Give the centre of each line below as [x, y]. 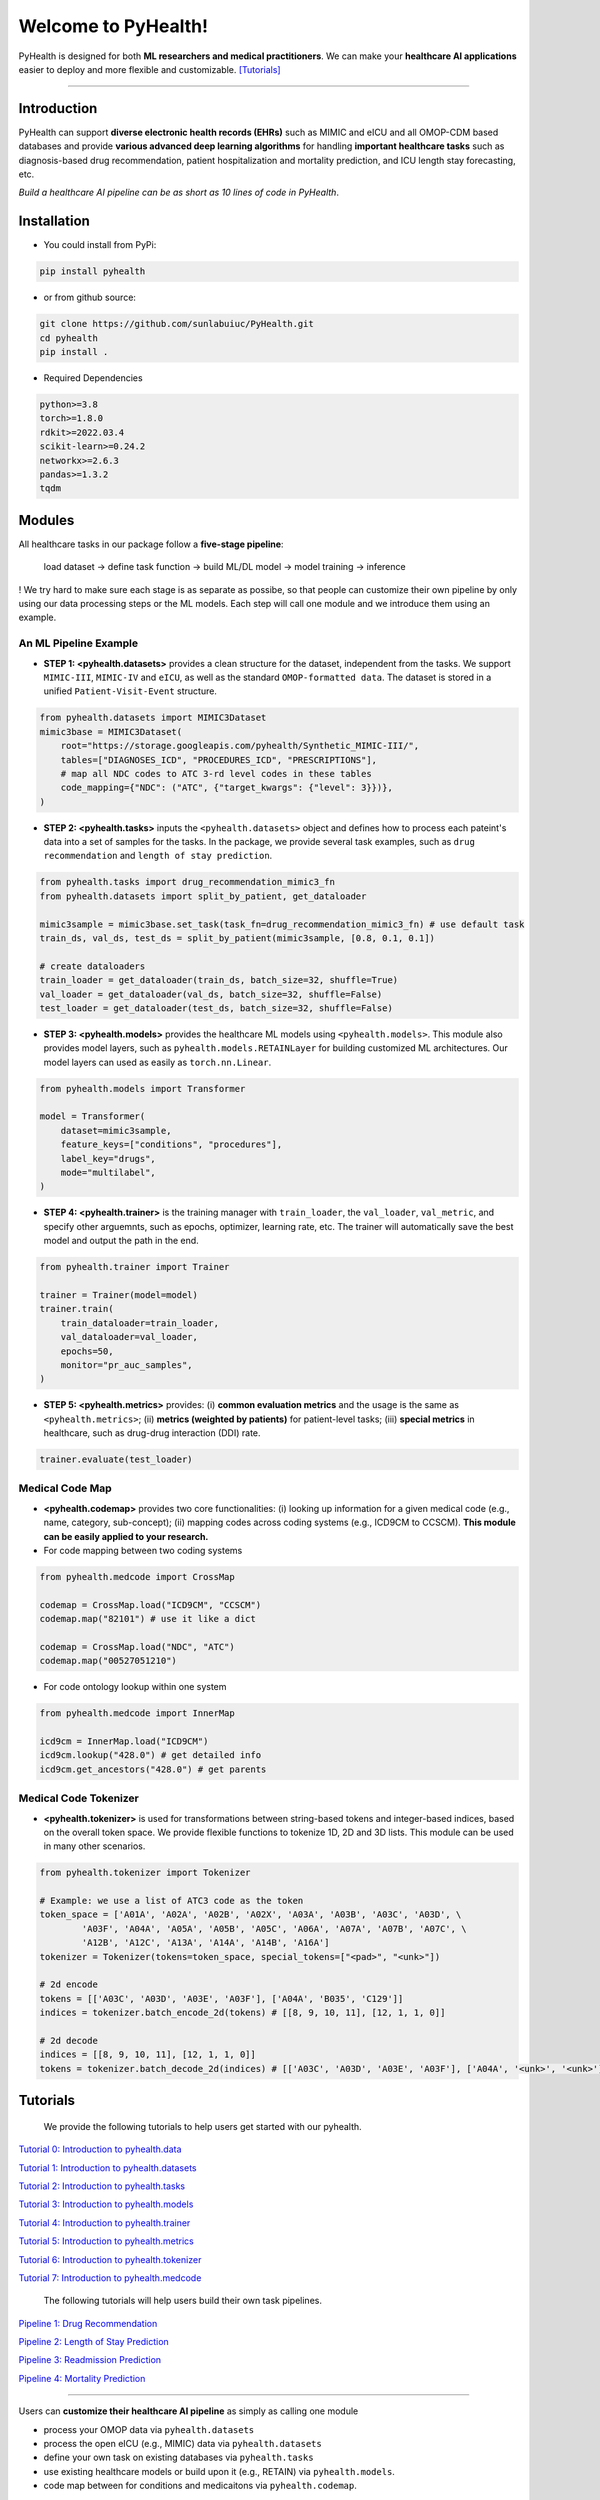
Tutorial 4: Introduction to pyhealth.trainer [104, 2222]
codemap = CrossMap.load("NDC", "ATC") [137, 1646]
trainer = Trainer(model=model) [119, 1294]
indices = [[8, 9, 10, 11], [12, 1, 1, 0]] [148, 2054]
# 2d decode [69, 2040]
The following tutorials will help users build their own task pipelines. [182, 2301]
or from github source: [90, 297]
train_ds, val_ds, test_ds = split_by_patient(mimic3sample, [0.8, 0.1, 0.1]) [237, 938]
